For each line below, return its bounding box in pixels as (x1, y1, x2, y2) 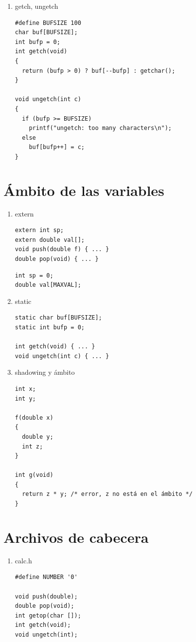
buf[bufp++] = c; (29, 144, 85, 151)
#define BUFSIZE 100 (15, 19, 81, 26)
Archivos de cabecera (3, 527, 149, 547)
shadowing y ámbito (15, 367, 75, 377)
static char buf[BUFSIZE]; (15, 314, 102, 321)
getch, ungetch (15, 1, 58, 11)
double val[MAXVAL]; (15, 281, 81, 289)
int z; (22, 443, 43, 450)
